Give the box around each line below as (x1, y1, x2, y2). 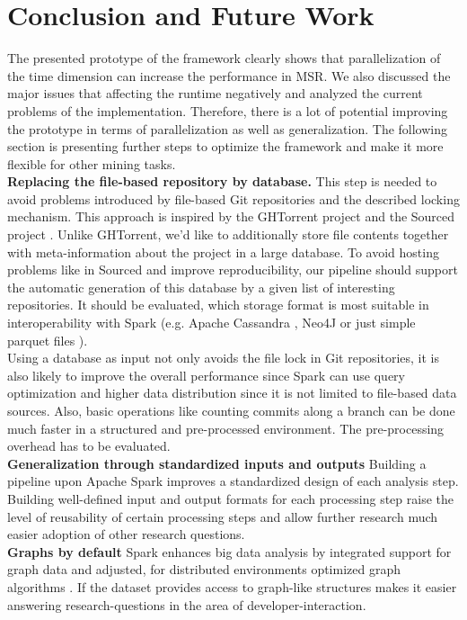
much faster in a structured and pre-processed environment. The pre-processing (7, 418, 445, 437)
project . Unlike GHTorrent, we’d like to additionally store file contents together (7, 225, 449, 244)
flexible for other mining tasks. (7, 154, 176, 173)
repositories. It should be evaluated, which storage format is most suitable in (7, 295, 429, 314)
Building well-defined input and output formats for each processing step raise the (7, 489, 454, 508)
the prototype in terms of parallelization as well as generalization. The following (7, 119, 447, 138)
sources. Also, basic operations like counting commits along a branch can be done (7, 401, 455, 419)
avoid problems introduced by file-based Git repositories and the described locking (7, 189, 460, 208)
